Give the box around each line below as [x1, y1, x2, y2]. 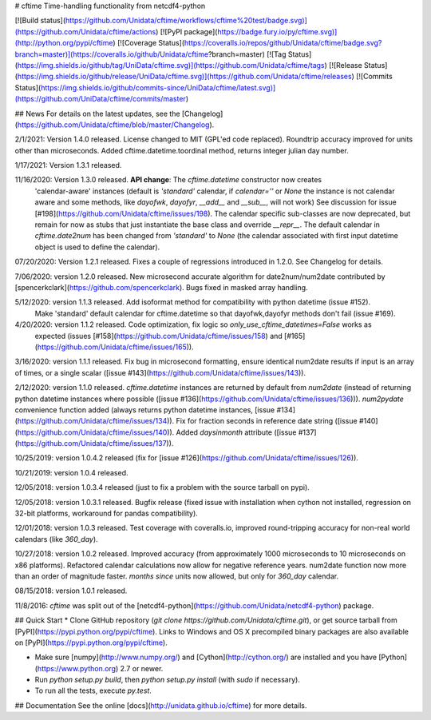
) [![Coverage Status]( [113, 38, 185, 48]
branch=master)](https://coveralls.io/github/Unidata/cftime [14, 49, 209, 59]
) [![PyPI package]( [156, 26, 218, 36]
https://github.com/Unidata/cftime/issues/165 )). [37, 342, 195, 352]
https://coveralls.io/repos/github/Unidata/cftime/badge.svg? [184, 38, 382, 48]
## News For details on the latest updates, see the [14, 109, 180, 118]
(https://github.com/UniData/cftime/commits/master [14, 94, 187, 104]
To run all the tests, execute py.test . [34, 686, 152, 695]
